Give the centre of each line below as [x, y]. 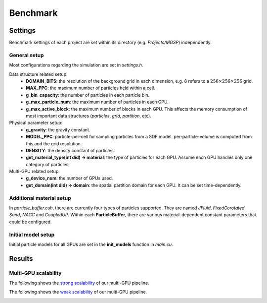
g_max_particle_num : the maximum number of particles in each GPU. [97, 102]
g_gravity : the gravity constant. [58, 129]
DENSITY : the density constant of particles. [70, 150]
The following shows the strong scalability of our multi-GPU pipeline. [79, 283]
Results [21, 259]
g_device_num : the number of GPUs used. [69, 178]
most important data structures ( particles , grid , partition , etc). [89, 116]
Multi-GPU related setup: [35, 172]
